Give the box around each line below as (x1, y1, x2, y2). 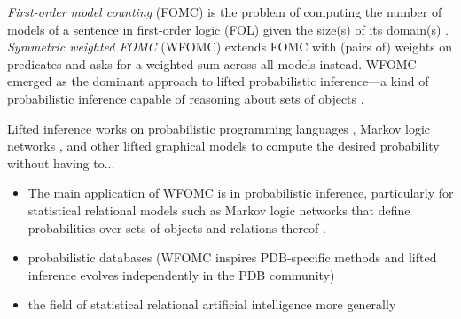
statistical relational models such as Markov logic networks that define (27, 200, 410, 219)
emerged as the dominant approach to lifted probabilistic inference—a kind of (7, 72, 429, 90)
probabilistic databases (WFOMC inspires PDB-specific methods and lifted (27, 248, 437, 267)
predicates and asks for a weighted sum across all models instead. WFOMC (7, 54, 417, 73)
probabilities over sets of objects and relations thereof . (27, 218, 326, 237)
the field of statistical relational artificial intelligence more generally (27, 295, 396, 314)
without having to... (7, 153, 115, 172)
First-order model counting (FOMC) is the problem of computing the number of (7, 3, 442, 20)
